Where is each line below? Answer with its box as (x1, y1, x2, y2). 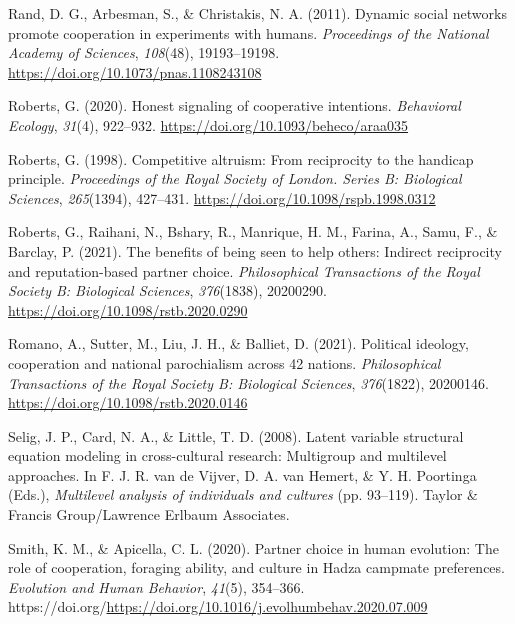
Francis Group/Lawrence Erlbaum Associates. (8, 504, 290, 525)
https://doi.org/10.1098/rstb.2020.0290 (8, 299, 248, 320)
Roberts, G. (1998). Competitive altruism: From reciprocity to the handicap (8, 148, 474, 169)
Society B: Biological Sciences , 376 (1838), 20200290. (8, 280, 327, 301)
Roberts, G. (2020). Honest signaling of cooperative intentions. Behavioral (8, 95, 461, 116)
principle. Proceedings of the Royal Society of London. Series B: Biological (8, 168, 462, 189)
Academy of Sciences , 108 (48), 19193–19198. (8, 42, 280, 63)
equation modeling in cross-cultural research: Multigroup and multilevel (8, 445, 447, 466)
